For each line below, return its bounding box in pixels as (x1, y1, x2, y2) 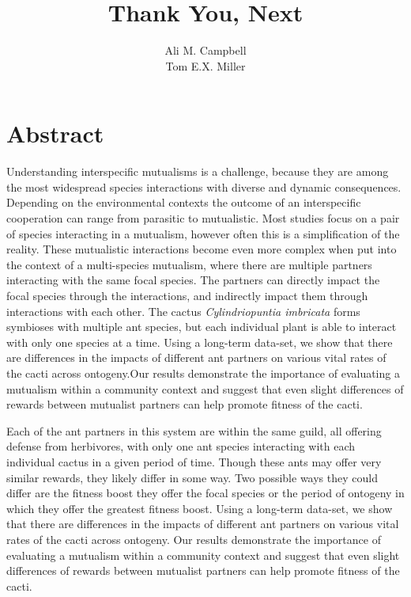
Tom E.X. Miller (165, 57, 246, 74)
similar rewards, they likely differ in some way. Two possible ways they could (6, 469, 378, 485)
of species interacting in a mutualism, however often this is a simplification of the (6, 225, 400, 241)
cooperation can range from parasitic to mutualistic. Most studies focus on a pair (6, 210, 400, 226)
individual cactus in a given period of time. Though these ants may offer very (6, 453, 382, 470)
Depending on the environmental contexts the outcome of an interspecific (6, 194, 361, 211)
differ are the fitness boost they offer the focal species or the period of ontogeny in (6, 485, 405, 501)
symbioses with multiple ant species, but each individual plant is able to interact (6, 318, 397, 335)
